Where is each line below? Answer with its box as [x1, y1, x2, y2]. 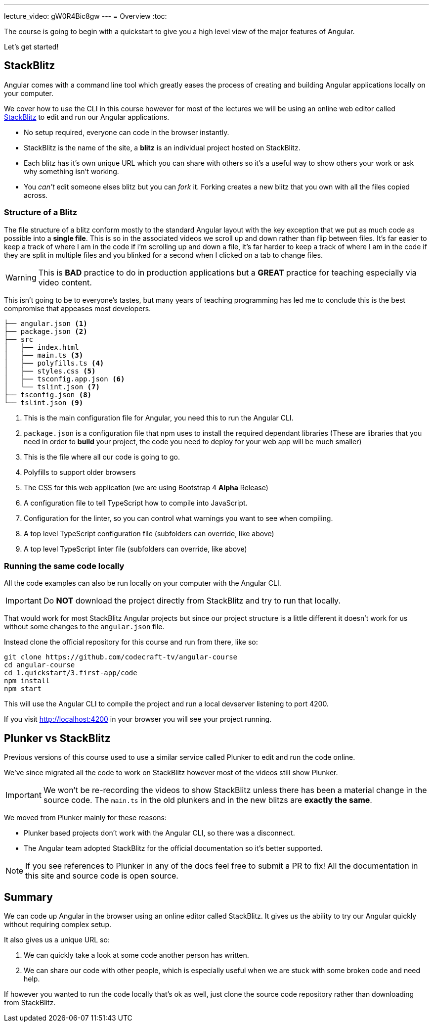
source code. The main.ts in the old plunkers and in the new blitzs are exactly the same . [43, 795, 372, 805]
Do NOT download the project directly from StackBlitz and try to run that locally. [43, 596, 341, 606]
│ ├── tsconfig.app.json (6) [4, 374, 125, 383]
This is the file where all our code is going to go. [24, 452, 180, 461]
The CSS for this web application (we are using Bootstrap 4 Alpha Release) [24, 483, 268, 492]
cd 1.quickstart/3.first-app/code [4, 669, 137, 677]
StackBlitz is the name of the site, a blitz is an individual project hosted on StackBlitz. [24, 143, 301, 152]
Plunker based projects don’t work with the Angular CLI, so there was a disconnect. [24, 829, 295, 838]
